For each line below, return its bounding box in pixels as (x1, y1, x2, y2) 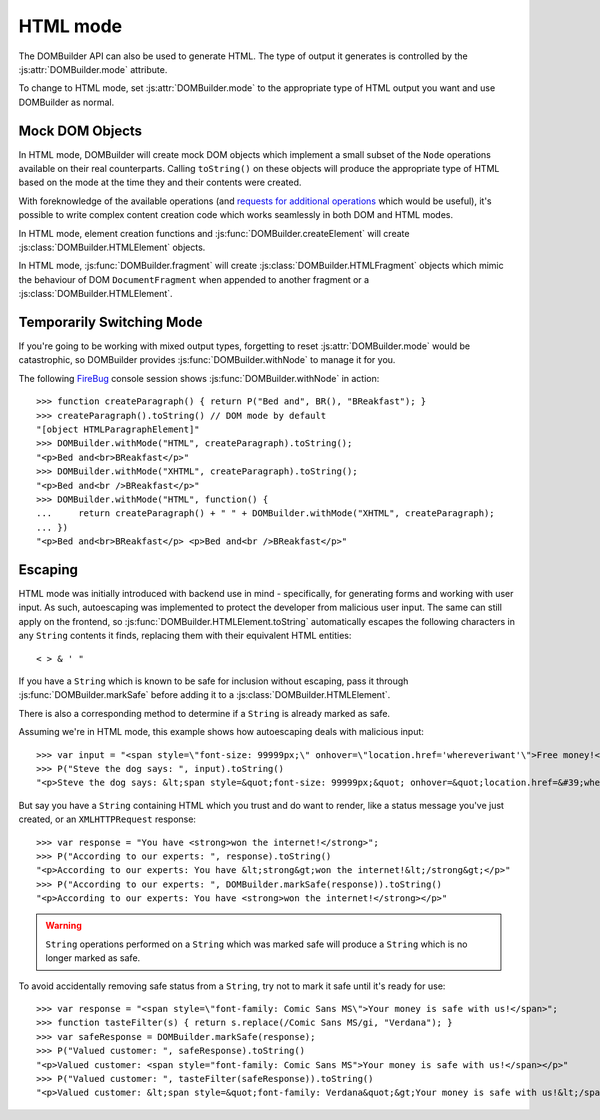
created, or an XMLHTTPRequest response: (18, 813, 197, 825)
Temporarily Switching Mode (18, 313, 203, 330)
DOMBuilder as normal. (18, 96, 115, 108)
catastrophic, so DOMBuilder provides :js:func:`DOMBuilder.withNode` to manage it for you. (18, 354, 396, 366)
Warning (45, 920, 82, 932)
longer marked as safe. (45, 952, 141, 964)
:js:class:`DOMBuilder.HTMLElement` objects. (18, 241, 206, 253)
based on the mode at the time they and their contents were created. (18, 176, 302, 189)
